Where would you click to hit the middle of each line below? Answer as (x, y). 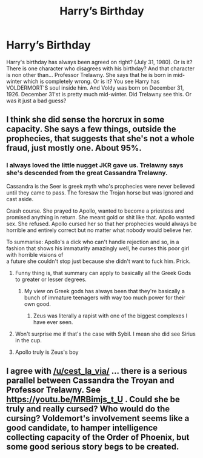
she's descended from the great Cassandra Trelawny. (87, 173)
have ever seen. (53, 322)
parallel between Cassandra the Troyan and (90, 381)
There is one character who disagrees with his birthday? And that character (101, 68)
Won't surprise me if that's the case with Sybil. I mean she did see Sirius (105, 334)
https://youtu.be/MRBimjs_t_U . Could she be (93, 400)
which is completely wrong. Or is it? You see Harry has (92, 81)
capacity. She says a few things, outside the (92, 129)
